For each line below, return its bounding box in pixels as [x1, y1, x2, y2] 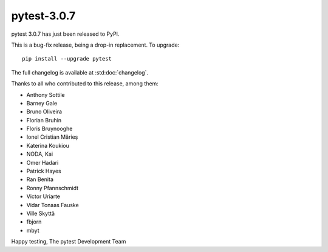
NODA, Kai [26, 150, 53, 157]
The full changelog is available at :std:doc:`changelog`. [11, 68, 149, 76]
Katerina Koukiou [26, 142, 70, 149]
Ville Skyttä [26, 210, 55, 217]
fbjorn [26, 218, 42, 225]
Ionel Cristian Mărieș [26, 133, 78, 141]
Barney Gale [26, 99, 58, 107]
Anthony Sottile [26, 91, 65, 98]
